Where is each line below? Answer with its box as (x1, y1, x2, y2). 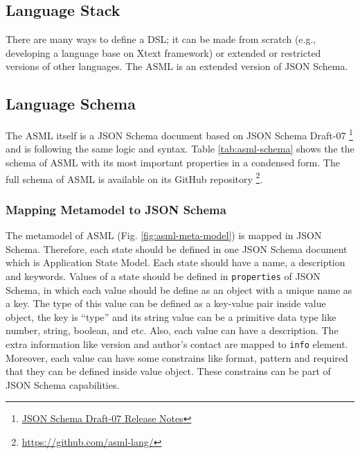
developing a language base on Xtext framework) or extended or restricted (6, 45, 321, 60)
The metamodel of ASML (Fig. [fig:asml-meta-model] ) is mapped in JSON (6, 228, 322, 243)
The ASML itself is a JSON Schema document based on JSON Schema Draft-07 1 (6, 126, 353, 142)
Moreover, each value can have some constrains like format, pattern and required (6, 350, 348, 365)
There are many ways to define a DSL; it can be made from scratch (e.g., (6, 32, 316, 46)
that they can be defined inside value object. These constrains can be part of (6, 364, 331, 378)
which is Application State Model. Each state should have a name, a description (6, 255, 345, 270)
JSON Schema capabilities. (6, 377, 120, 392)
